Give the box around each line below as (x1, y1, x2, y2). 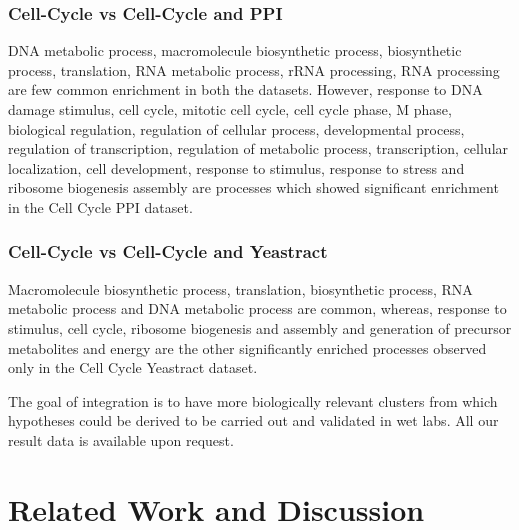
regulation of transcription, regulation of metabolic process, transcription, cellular (8, 138, 509, 159)
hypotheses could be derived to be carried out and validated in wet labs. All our (8, 410, 499, 431)
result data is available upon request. (8, 429, 234, 450)
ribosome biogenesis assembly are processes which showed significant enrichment (8, 177, 499, 198)
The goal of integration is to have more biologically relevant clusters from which (8, 390, 498, 411)
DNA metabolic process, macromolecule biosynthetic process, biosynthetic (8, 40, 462, 61)
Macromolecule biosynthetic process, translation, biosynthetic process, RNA (8, 278, 473, 299)
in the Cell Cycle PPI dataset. (8, 196, 193, 217)
